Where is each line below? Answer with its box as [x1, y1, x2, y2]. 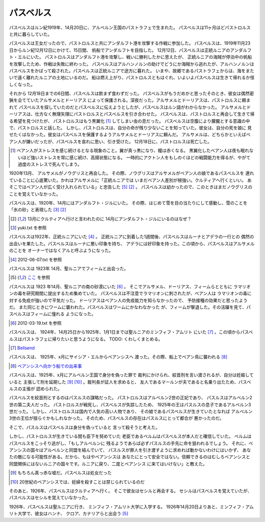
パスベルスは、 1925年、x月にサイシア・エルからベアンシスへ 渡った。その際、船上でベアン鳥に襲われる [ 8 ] [9, 354, 228, 360]
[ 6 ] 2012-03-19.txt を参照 [10, 320, 62, 326]
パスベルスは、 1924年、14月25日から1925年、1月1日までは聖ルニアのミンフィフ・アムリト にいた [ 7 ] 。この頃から [9, 329, 240, 335]
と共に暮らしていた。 [9, 31, 53, 37]
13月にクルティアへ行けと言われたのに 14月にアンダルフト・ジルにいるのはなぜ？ [27, 216, 192, 222]
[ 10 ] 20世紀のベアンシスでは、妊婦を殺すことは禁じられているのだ [10, 479, 145, 485]
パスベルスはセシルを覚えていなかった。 [9, 495, 91, 500]
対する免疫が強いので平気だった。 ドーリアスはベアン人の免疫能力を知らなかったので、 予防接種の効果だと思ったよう [9, 297, 248, 303]
